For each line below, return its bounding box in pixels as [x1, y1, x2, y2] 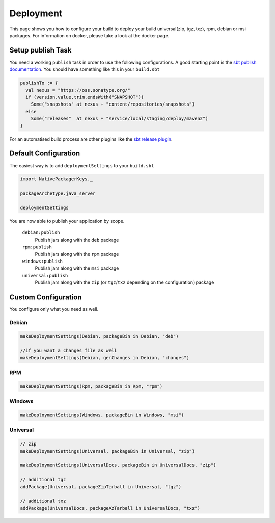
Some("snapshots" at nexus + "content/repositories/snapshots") [31, 101, 195, 107]
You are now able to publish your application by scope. [9, 218, 125, 224]
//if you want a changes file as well [20, 348, 117, 354]
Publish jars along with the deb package [35, 237, 119, 243]
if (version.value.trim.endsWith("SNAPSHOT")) [25, 94, 144, 100]
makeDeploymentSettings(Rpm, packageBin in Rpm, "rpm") [20, 383, 163, 389]
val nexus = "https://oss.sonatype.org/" [25, 87, 131, 93]
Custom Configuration [9, 293, 82, 301]
